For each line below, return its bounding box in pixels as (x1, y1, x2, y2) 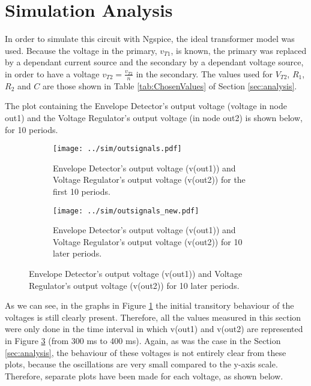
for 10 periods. (5, 123, 58, 135)
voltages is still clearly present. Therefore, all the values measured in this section (5, 310, 301, 323)
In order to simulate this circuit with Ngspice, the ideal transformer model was (5, 32, 295, 45)
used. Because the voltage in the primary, (5, 44, 157, 56)
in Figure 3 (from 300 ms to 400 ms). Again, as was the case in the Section (5, 334, 281, 346)
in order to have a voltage (5, 67, 100, 80)
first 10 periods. (53, 185, 110, 197)
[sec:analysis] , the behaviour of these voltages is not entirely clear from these (5, 346, 286, 358)
